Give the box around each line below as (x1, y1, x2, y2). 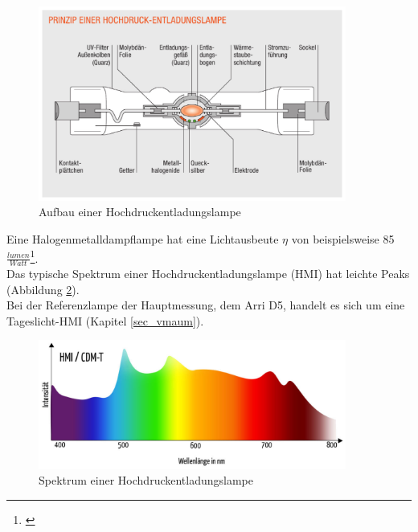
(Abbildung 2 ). (6, 280, 80, 297)
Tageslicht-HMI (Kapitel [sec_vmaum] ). (6, 312, 204, 329)
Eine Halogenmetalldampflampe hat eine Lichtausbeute (6, 231, 279, 248)
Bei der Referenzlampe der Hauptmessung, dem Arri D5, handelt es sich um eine (6, 297, 405, 313)
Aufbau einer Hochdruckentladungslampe (39, 203, 241, 220)
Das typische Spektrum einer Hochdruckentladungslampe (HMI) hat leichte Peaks (6, 265, 410, 282)
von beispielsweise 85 (291, 231, 395, 248)
